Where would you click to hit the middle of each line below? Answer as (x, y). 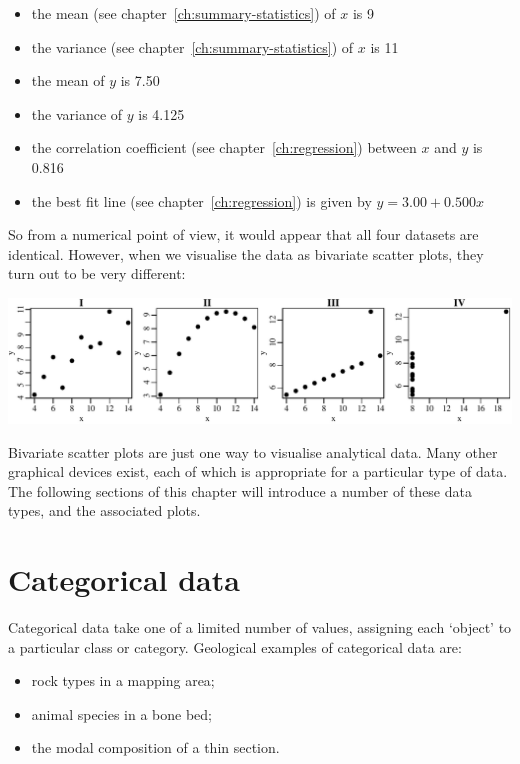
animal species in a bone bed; (122, 713)
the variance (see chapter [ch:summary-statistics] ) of (192, 46)
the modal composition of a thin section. (155, 747)
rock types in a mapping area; (123, 680)
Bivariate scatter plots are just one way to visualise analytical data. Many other (253, 451)
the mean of (68, 80)
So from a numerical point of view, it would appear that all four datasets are (243, 234)
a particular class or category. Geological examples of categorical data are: (235, 646)
